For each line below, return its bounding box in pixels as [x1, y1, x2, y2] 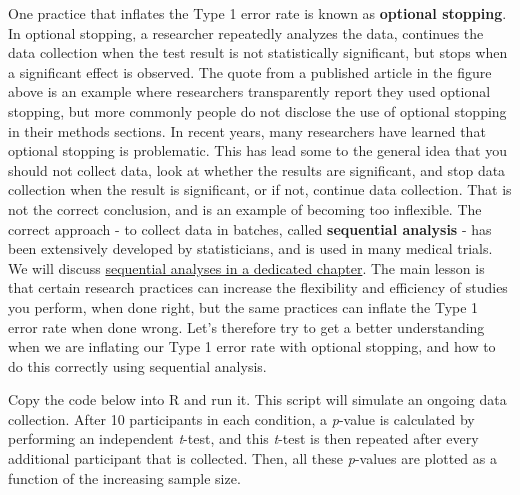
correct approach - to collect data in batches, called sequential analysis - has [8, 218, 492, 239]
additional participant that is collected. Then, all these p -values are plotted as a [8, 448, 497, 469]
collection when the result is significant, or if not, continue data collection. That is [8, 179, 512, 200]
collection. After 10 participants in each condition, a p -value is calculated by [8, 408, 475, 429]
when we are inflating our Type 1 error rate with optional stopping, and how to [8, 336, 496, 357]
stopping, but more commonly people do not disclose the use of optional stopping [8, 100, 507, 121]
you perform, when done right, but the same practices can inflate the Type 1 [8, 296, 479, 317]
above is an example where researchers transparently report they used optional [8, 81, 491, 102]
